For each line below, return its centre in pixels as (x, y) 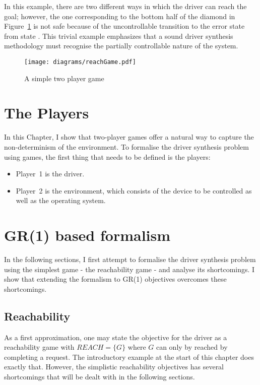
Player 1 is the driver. (50, 174)
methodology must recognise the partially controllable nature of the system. (121, 46)
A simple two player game (64, 78)
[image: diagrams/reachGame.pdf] (80, 62)
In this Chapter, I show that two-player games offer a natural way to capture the (129, 137)
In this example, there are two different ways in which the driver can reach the (125, 6)
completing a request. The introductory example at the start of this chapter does (129, 357)
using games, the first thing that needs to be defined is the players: (107, 156)
